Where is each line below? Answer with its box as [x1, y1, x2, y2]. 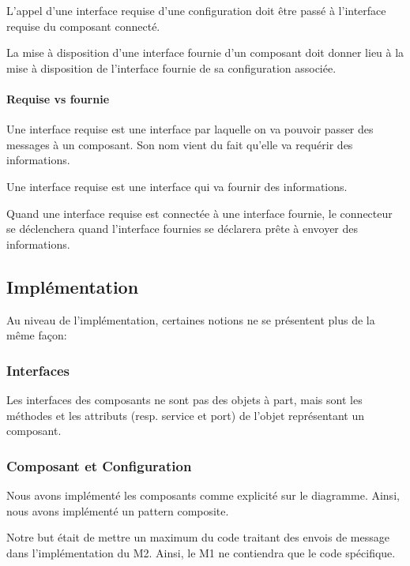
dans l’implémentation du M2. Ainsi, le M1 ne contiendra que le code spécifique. [6, 544, 396, 560]
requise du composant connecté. [6, 17, 160, 34]
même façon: [6, 327, 67, 343]
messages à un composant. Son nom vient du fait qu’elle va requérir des [6, 136, 353, 152]
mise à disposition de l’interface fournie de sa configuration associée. [6, 59, 337, 76]
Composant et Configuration [6, 455, 192, 475]
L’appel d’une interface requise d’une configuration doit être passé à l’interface [6, 2, 386, 18]
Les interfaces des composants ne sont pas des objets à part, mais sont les [6, 391, 363, 407]
